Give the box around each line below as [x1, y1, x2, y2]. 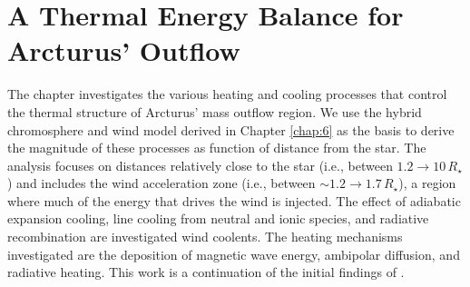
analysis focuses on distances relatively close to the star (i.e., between [7, 155, 393, 174]
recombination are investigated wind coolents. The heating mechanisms [7, 227, 403, 246]
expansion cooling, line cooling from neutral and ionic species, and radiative [7, 209, 429, 228]
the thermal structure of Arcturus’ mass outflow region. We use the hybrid [7, 102, 422, 121]
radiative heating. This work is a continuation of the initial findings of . [7, 262, 405, 282]
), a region [398, 173, 456, 193]
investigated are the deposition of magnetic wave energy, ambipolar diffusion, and [7, 244, 460, 263]
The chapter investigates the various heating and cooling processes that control [7, 84, 447, 104]
